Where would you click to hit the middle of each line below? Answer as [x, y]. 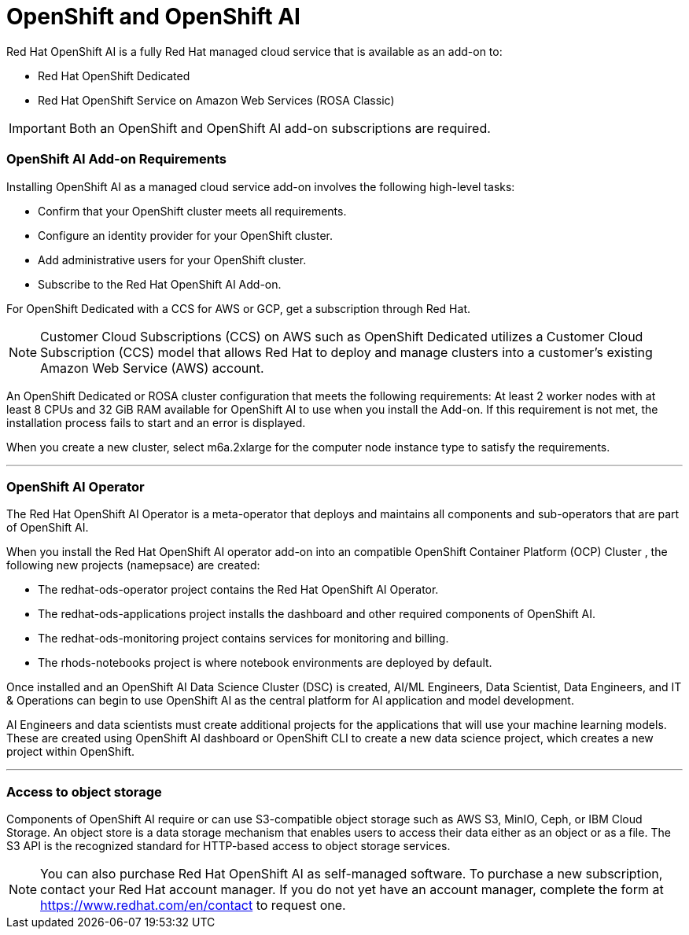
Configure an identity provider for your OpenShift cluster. [186, 235]
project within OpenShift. [71, 752]
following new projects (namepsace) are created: [133, 565]
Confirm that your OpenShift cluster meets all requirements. [192, 211]
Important [37, 128]
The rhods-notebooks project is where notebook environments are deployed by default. [265, 663]
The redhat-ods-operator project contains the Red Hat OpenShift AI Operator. [238, 590]
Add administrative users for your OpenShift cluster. [172, 260]
